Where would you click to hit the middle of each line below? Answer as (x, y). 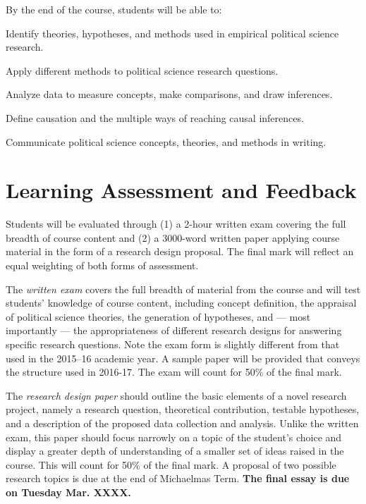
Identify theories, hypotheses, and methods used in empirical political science (172, 33)
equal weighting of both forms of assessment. (102, 265)
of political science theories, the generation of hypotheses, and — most (158, 316)
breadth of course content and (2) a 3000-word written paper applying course (173, 237)
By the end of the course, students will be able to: (114, 9)
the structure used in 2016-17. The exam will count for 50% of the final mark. (174, 372)
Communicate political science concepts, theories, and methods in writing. (166, 141)
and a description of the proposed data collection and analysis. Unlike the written (182, 423)
